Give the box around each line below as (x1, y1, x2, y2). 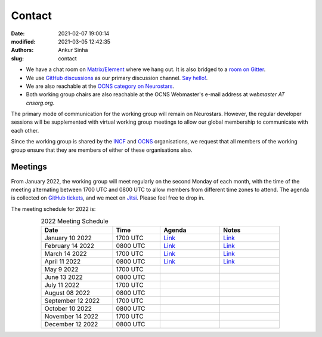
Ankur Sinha (58, 47, 88, 54)
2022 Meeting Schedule (41, 217, 109, 225)
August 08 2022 (44, 289, 91, 297)
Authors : (11, 47, 34, 54)
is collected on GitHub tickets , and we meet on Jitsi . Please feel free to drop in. (11, 194, 205, 201)
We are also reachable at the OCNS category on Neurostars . (26, 82, 174, 90)
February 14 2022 (44, 242, 95, 250)
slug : (11, 54, 24, 62)
